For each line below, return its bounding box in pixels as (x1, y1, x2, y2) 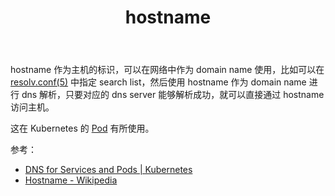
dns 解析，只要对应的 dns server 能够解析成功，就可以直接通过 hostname (21, 89, 325, 101)
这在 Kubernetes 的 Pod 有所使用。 (10, 122, 155, 135)
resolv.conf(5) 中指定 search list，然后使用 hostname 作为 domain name (10, 76, 307, 88)
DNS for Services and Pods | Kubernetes (24, 164, 193, 176)
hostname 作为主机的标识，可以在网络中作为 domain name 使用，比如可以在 (10, 64, 325, 76)
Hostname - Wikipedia (24, 174, 118, 186)
